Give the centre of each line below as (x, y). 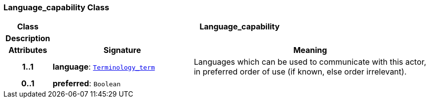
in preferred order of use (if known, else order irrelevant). (300, 72)
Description (28, 38)
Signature (122, 50)
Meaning (310, 50)
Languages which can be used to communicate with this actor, (310, 62)
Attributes (28, 50)
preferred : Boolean (87, 84)
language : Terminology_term (104, 67)
